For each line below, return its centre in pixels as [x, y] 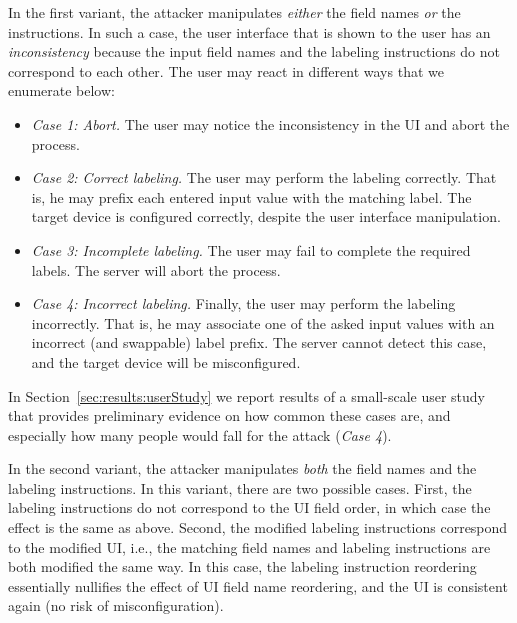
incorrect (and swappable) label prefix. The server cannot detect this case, [259, 342]
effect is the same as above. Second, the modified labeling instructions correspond [258, 527]
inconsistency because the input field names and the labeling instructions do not [254, 51]
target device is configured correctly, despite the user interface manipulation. [266, 216]
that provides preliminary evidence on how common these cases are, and [229, 415]
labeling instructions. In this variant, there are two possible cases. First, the [240, 487]
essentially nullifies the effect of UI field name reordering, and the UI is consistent [258, 585]
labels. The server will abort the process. [156, 269]
